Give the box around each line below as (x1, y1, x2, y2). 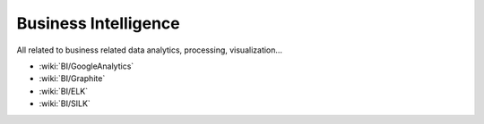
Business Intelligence (16, 13, 181, 33)
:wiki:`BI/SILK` (39, 98, 91, 109)
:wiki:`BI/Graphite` (39, 73, 106, 84)
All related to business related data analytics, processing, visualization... (16, 45, 282, 55)
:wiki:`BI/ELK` (39, 86, 89, 96)
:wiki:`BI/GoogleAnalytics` (39, 61, 134, 71)
